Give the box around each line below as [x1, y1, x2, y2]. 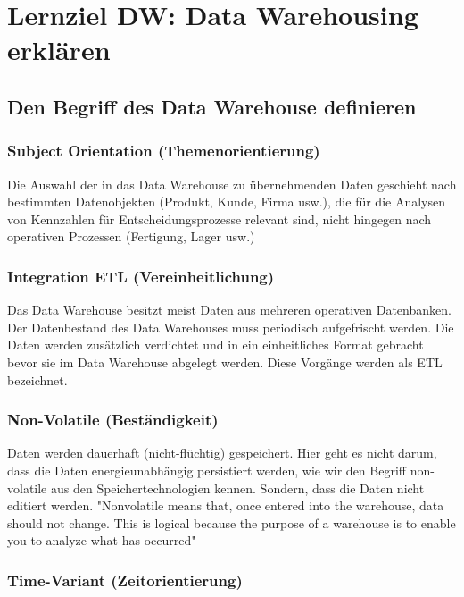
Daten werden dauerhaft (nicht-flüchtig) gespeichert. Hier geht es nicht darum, [7, 443, 437, 462]
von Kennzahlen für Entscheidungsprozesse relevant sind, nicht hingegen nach [7, 209, 432, 228]
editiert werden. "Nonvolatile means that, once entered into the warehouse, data [7, 496, 444, 515]
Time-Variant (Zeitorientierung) [7, 568, 243, 591]
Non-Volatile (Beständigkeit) [7, 408, 219, 431]
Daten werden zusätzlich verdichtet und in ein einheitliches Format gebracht [7, 335, 424, 354]
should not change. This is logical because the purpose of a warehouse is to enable [7, 513, 456, 532]
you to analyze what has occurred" [7, 531, 196, 550]
